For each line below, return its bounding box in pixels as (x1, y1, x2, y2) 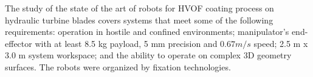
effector (5, 37, 32, 49)
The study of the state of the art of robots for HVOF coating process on (5, 2, 274, 14)
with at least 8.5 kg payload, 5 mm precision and (35, 37, 218, 49)
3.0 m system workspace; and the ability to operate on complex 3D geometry (5, 49, 292, 61)
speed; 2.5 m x (253, 37, 308, 49)
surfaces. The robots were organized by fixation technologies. (5, 60, 231, 73)
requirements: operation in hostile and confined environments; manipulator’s (5, 25, 289, 38)
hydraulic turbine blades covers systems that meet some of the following (5, 13, 273, 26)
